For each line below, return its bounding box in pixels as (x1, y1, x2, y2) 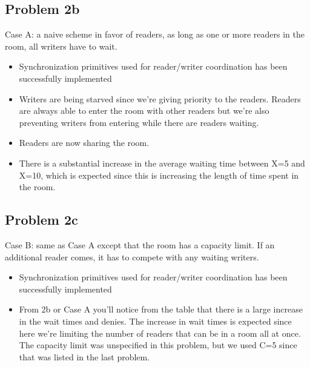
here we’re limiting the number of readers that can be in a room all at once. (19, 326, 301, 339)
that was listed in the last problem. (19, 350, 150, 363)
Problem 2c (5, 210, 78, 229)
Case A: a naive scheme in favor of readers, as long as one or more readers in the (5, 28, 305, 41)
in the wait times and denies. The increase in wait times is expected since (19, 314, 292, 327)
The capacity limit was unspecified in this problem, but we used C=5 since (19, 339, 297, 351)
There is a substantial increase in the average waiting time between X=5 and (19, 156, 305, 169)
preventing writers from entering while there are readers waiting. (19, 116, 259, 128)
